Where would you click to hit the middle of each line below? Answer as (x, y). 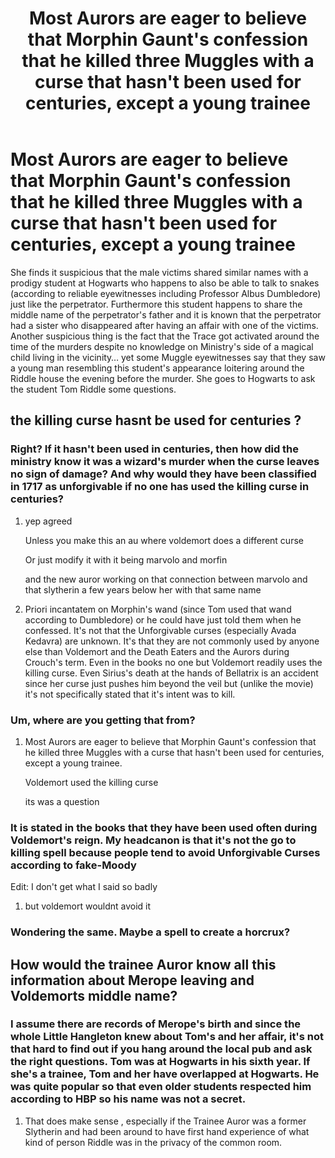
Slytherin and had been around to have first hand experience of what (167, 1131)
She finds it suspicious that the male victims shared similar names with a (159, 272)
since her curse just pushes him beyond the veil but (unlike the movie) (169, 683)
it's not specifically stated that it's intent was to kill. (130, 694)
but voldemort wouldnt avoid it (88, 906)
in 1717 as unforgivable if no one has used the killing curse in (160, 487)
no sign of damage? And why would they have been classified (163, 474)
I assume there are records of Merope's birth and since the (156, 1024)
